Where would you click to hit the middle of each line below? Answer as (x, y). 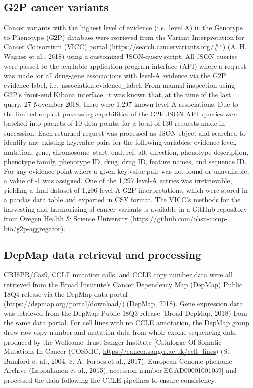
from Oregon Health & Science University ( (69, 219)
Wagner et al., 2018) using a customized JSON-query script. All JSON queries (121, 56)
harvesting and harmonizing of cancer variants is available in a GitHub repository (126, 209)
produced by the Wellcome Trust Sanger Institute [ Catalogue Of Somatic (113, 341)
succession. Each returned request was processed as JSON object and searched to (125, 132)
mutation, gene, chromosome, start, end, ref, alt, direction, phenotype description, (126, 151)
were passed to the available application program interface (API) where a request (125, 66)
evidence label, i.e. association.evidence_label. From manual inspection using (119, 85)
